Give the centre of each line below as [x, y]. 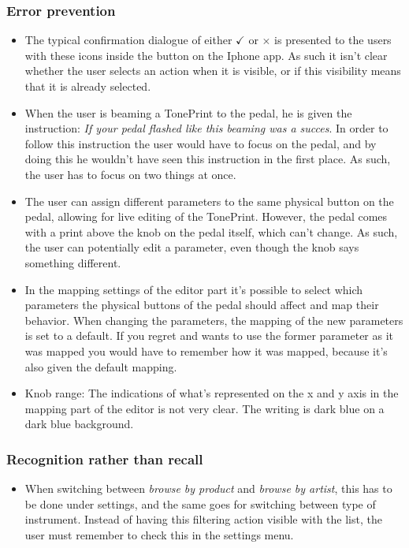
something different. [73, 262]
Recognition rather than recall [105, 459]
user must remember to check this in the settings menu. [159, 534]
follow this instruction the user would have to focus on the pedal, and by [201, 143]
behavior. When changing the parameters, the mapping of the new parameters [214, 320]
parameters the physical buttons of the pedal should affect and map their [202, 305]
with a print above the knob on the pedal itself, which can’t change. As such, [211, 231]
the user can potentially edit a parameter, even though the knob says [192, 247]
